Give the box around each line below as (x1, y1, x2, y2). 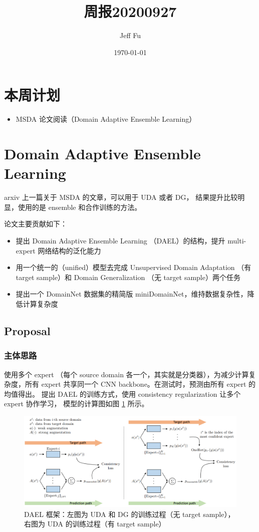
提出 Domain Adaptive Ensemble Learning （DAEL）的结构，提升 (16, 235, 225, 245)
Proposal (4, 323, 51, 338)
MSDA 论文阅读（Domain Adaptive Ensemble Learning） (16, 114, 196, 124)
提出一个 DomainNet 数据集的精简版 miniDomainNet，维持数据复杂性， (16, 289, 247, 299)
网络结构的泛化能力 (38, 245, 101, 255)
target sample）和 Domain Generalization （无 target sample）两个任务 (16, 272, 240, 282)
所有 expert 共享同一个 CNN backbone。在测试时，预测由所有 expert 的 (25, 379, 256, 389)
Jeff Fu (120, 30, 141, 41)
